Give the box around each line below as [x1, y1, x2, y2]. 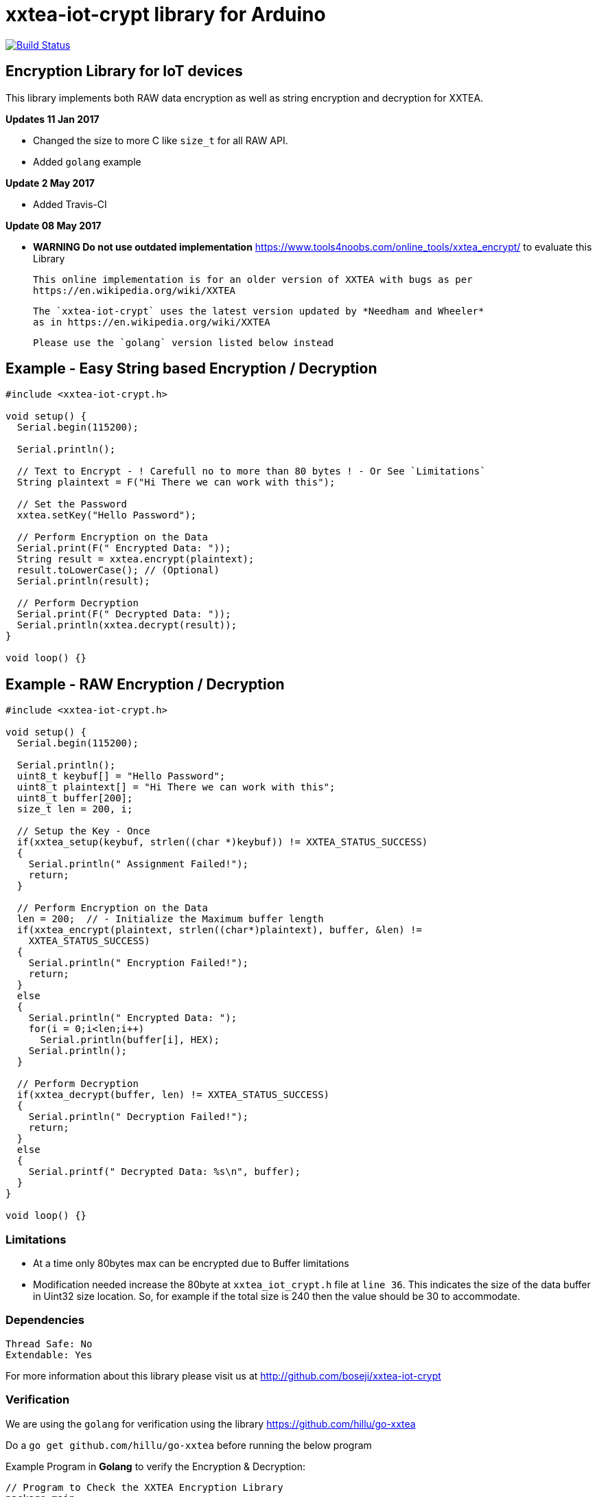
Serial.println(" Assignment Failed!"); [28, 858, 249, 870]
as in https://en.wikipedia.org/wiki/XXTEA [33, 316, 270, 328]
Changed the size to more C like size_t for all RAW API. [33, 134, 288, 146]
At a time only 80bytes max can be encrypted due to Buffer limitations [33, 1257, 349, 1270]
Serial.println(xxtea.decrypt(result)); [16, 619, 237, 631]
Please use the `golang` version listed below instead [33, 336, 334, 348]
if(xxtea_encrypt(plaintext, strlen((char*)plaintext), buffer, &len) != [16, 924, 422, 936]
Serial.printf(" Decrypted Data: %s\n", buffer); [28, 1166, 301, 1178]
